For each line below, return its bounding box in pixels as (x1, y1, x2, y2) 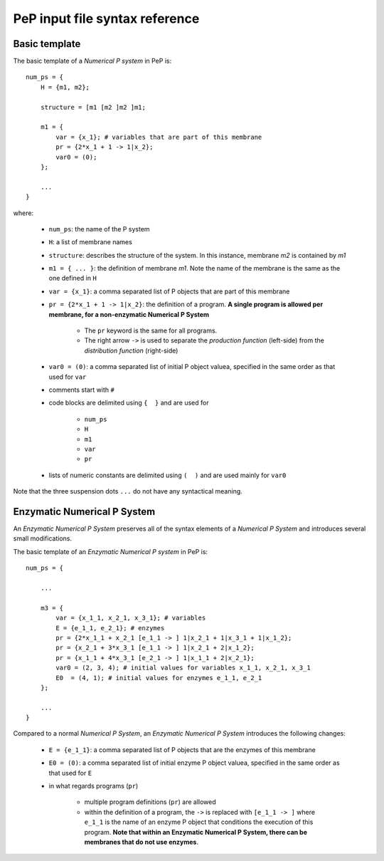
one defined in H (48, 274, 97, 283)
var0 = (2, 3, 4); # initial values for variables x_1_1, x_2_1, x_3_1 (55, 664, 311, 672)
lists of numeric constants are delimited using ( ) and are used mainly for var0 (48, 471, 287, 479)
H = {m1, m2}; (40, 83, 90, 91)
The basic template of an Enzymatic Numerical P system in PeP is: (13, 547, 208, 555)
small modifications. (13, 534, 73, 543)
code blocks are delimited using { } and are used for (48, 399, 209, 407)
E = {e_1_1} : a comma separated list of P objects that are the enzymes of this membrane (48, 745, 316, 754)
